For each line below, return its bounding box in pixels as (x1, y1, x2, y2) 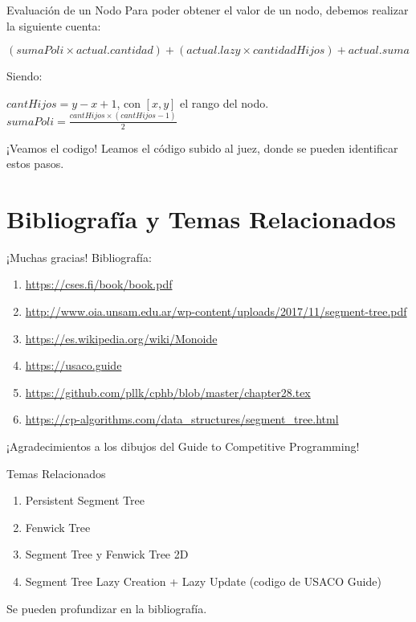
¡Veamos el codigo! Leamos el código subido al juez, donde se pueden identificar (6, 139, 398, 156)
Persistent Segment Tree (25, 492, 145, 509)
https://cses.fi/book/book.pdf (25, 276, 173, 293)
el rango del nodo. (180, 94, 269, 111)
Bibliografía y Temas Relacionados (6, 202, 397, 235)
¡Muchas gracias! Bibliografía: (6, 248, 152, 265)
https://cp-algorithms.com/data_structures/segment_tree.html (25, 411, 339, 428)
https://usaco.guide (25, 357, 122, 374)
